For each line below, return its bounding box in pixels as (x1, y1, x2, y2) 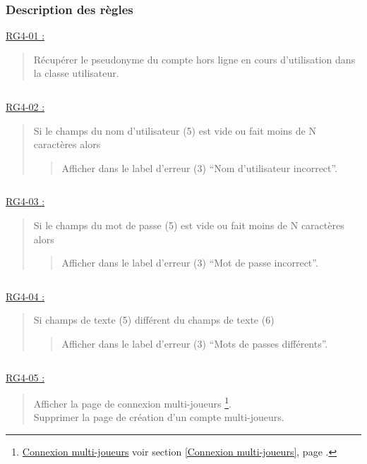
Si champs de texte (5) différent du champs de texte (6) (33, 312, 275, 327)
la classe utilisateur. (33, 66, 119, 80)
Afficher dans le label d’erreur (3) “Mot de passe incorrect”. (61, 255, 318, 270)
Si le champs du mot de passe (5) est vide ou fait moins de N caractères (33, 217, 344, 232)
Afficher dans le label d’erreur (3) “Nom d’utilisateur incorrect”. (61, 160, 338, 175)
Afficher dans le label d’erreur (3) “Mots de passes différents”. (61, 336, 328, 350)
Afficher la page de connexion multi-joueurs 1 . (33, 394, 231, 410)
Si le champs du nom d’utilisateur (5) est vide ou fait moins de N (33, 123, 316, 138)
